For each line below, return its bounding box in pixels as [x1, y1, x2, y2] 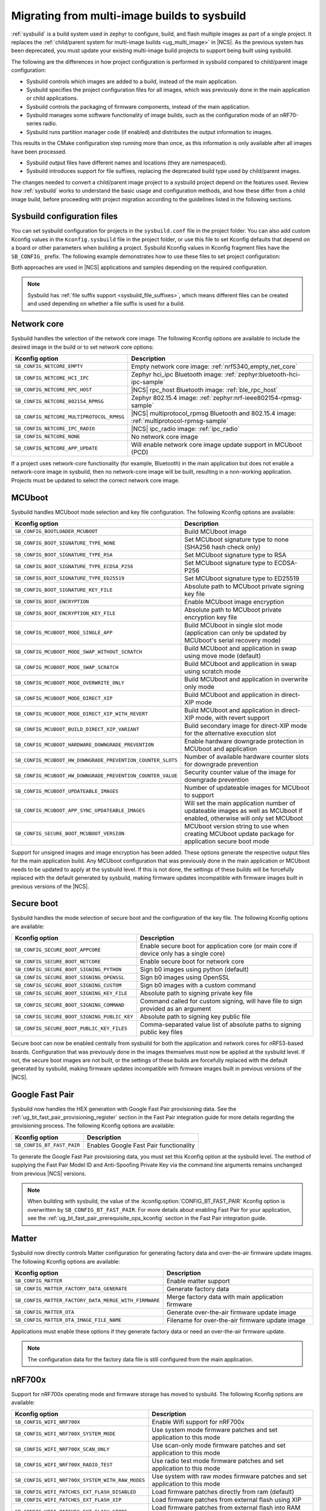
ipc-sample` [130, 378, 165, 386]
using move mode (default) [184, 652, 261, 660]
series [26, 120, 42, 127]
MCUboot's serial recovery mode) [184, 636, 281, 644]
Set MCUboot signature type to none [184, 535, 289, 543]
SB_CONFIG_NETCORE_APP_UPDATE [14, 445, 98, 451]
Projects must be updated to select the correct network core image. [11, 476, 180, 484]
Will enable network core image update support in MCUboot [130, 440, 302, 448]
